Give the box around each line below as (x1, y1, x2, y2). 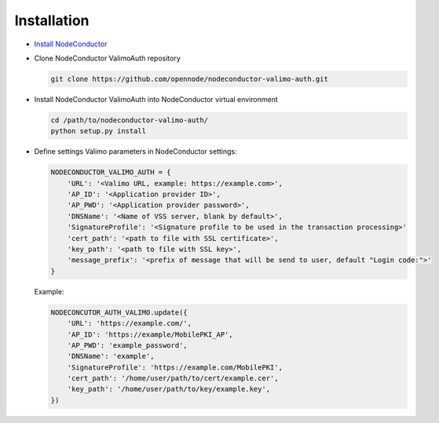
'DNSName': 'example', (67, 352, 155, 361)
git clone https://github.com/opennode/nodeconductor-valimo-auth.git (50, 75, 329, 83)
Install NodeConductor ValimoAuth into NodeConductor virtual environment (34, 94, 278, 104)
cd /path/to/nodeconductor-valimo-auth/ (50, 115, 208, 125)
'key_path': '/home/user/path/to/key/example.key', (67, 385, 271, 394)
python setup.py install (50, 126, 147, 136)
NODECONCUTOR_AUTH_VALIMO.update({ (50, 308, 188, 317)
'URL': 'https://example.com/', (67, 319, 192, 328)
